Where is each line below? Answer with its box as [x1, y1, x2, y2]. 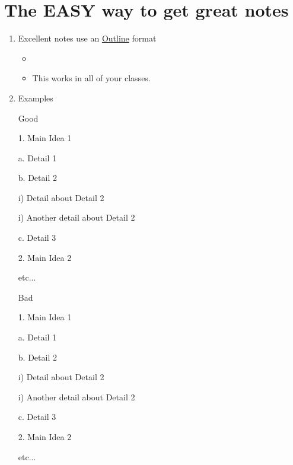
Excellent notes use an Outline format [18, 32, 157, 44]
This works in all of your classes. [32, 72, 151, 84]
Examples [18, 91, 53, 104]
